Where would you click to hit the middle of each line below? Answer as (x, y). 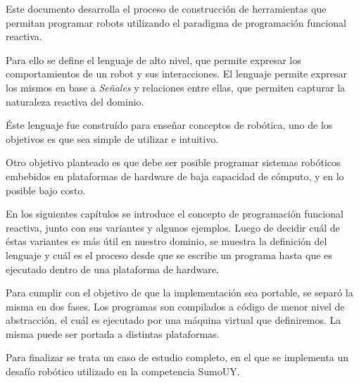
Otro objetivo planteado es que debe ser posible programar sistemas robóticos (173, 162)
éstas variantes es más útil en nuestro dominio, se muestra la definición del (166, 241)
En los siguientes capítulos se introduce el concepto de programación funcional (175, 214)
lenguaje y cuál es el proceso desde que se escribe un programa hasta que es (169, 255)
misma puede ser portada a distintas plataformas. (113, 333)
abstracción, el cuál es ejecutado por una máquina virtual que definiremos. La (174, 320)
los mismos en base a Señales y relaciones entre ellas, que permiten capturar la (176, 87)
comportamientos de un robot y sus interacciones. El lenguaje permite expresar (176, 74)
